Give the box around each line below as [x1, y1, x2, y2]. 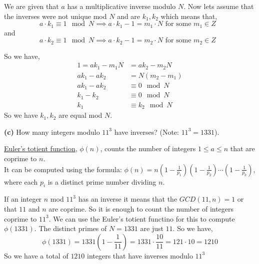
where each [4, 176, 38, 187]
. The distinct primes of [34, 223, 107, 234]
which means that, [160, 10, 217, 21]
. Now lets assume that [183, 1, 254, 11]
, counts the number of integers [100, 143, 196, 154]
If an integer [4, 194, 42, 204]
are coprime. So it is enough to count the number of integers [48, 204, 234, 214]
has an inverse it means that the [78, 194, 177, 204]
